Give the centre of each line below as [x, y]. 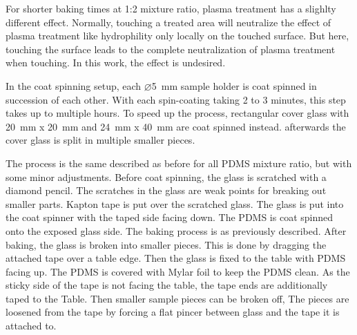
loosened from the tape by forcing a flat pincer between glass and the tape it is [173, 312]
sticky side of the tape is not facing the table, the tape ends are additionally [167, 285]
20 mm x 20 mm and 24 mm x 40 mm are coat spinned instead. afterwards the [176, 126]
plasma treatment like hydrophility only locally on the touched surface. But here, [177, 36]
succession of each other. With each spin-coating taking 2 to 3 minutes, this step [176, 99]
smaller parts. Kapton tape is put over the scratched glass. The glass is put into [175, 203]
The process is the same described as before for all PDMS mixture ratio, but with [179, 163]
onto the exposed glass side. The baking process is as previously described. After [176, 230]
